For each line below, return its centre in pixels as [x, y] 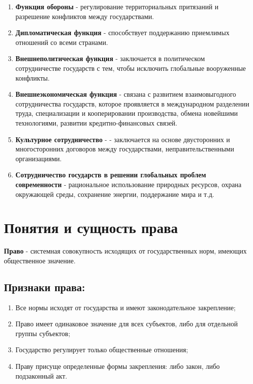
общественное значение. [40, 260]
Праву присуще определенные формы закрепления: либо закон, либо [117, 366]
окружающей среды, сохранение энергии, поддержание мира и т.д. [115, 194]
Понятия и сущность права [91, 227]
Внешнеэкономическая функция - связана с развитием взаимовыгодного [126, 94]
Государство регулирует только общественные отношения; [102, 350]
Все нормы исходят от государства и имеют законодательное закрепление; [126, 307]
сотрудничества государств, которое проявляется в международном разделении [132, 103]
